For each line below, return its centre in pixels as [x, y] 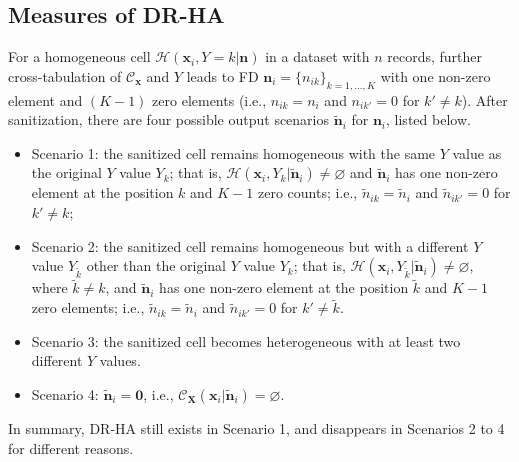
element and [45, 99]
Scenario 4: [65, 393]
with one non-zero [435, 75]
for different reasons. [71, 447]
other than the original [156, 265]
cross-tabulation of [65, 75]
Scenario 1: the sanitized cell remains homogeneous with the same [233, 152]
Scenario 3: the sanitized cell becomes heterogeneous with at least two [246, 340]
